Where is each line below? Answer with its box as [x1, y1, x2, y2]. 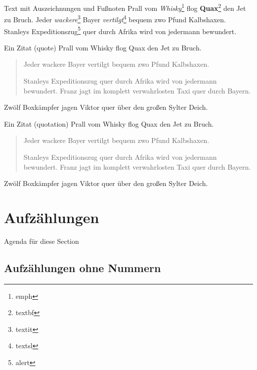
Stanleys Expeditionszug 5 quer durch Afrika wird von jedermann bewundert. [4, 24, 237, 36]
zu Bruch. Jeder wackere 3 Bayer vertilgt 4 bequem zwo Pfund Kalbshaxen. [4, 13, 226, 24]
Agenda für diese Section [4, 235, 79, 246]
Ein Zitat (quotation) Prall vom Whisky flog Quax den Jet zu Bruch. [4, 118, 214, 129]
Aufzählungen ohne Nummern [4, 260, 161, 275]
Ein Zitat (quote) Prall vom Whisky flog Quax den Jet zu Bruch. [4, 42, 202, 52]
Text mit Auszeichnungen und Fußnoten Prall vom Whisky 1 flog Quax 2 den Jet [4, 1, 246, 13]
